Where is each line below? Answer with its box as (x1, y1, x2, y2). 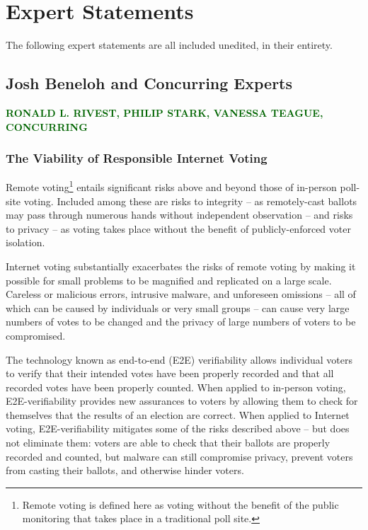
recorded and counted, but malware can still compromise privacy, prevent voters (6, 449, 353, 463)
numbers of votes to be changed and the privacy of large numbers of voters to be (6, 314, 356, 329)
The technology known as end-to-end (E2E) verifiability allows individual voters (6, 352, 352, 367)
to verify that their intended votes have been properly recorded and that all (6, 366, 334, 381)
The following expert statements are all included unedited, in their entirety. (6, 38, 333, 52)
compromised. (6, 328, 66, 342)
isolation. (6, 235, 45, 250)
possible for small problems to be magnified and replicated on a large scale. (6, 272, 332, 287)
